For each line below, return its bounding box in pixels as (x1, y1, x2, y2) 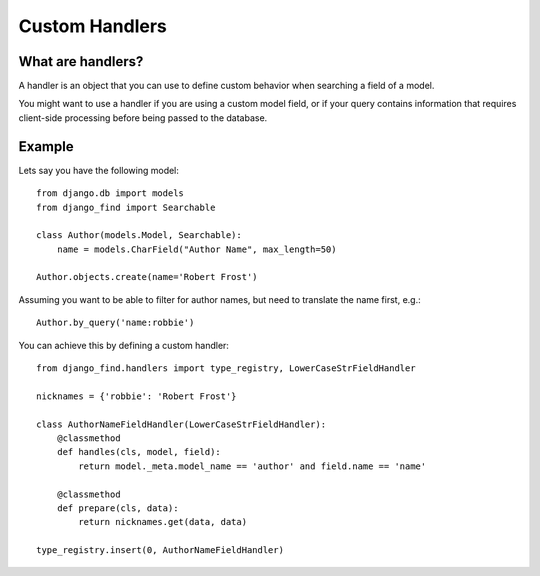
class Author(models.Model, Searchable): (36, 230, 242, 241)
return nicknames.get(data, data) (78, 516, 248, 528)
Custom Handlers (18, 15, 167, 37)
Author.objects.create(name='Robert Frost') (36, 271, 259, 283)
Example (18, 138, 74, 155)
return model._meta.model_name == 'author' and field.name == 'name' (78, 460, 427, 472)
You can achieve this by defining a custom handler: (18, 339, 230, 351)
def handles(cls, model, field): (56, 446, 222, 458)
